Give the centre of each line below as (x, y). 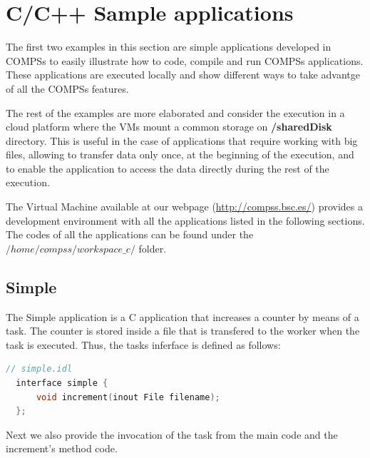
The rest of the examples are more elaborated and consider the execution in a (175, 112)
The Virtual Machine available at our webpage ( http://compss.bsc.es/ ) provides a (184, 207)
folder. (153, 248)
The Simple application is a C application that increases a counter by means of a (183, 316)
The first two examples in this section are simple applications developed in (169, 47)
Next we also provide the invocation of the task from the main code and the (172, 434)
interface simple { (62, 383)
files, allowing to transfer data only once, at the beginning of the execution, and (180, 154)
